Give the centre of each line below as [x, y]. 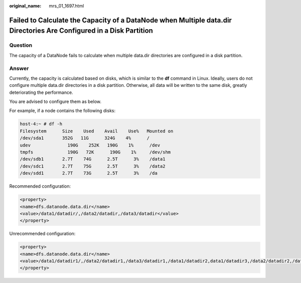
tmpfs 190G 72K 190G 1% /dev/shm [95, 152]
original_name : [25, 6]
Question [21, 45]
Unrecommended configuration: [42, 234]
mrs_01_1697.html [66, 6]
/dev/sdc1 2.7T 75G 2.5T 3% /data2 [93, 166]
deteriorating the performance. [41, 92]
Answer [19, 68]
